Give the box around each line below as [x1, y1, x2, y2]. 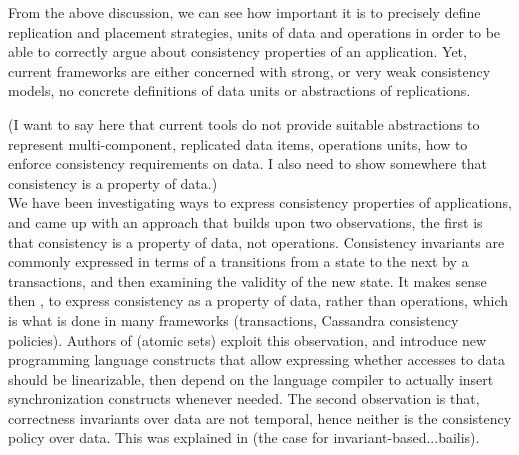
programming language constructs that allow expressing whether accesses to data [8, 349, 505, 370]
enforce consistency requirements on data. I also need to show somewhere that [8, 153, 487, 174]
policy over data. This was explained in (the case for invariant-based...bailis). [8, 427, 480, 448]
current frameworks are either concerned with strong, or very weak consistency [8, 60, 491, 81]
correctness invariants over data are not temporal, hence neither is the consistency [8, 407, 512, 428]
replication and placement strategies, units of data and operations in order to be [8, 21, 501, 42]
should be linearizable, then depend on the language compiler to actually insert [8, 368, 494, 389]
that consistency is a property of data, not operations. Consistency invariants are [8, 231, 505, 252]
